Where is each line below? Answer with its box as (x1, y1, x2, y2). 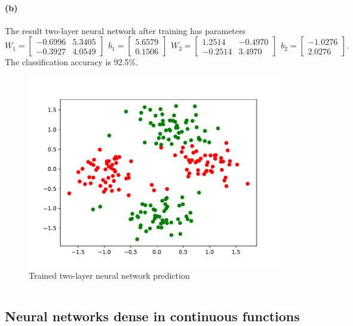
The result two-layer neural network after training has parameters (5, 24, 246, 36)
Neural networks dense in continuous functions (5, 306, 300, 325)
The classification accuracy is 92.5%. (5, 56, 139, 68)
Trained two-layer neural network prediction (29, 269, 190, 281)
